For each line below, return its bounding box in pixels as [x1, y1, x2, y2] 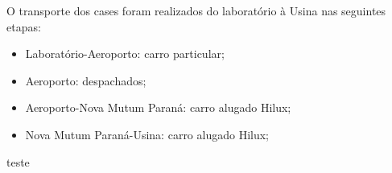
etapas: [6, 18, 41, 35]
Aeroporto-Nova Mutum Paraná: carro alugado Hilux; [25, 99, 291, 116]
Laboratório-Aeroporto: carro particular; [25, 45, 225, 62]
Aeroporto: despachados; [25, 72, 146, 89]
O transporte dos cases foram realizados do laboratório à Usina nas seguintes [6, 2, 386, 19]
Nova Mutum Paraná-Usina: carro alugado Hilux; [25, 126, 269, 142]
